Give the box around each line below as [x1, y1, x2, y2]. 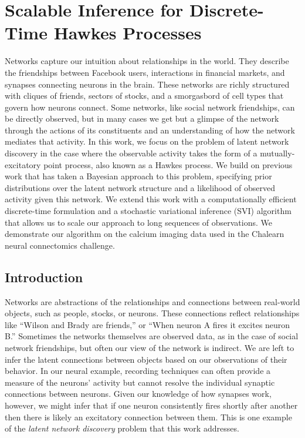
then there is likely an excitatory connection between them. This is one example [5, 410, 292, 423]
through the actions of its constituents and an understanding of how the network [5, 123, 295, 136]
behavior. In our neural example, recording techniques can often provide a [5, 365, 271, 377]
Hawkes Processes [53, 21, 202, 45]
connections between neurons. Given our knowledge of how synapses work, [5, 387, 272, 400]
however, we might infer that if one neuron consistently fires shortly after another [5, 399, 298, 411]
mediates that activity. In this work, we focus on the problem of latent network [5, 135, 289, 148]
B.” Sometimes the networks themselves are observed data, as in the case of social [5, 330, 299, 342]
